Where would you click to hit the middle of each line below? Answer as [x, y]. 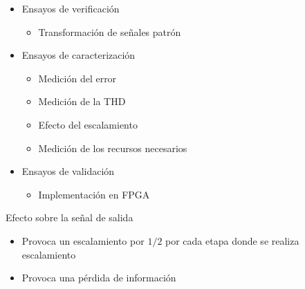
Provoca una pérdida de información [99, 278]
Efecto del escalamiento [88, 124]
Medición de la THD [82, 101]
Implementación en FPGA [94, 194]
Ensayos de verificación [71, 8]
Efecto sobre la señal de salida [70, 217]
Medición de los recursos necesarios [113, 148]
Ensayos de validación [68, 171]
